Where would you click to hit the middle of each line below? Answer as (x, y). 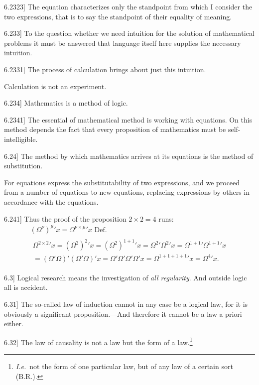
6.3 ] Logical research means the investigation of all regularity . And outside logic (126, 277)
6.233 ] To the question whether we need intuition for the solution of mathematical (129, 33)
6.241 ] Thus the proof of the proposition (65, 218)
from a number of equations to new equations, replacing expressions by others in (127, 192)
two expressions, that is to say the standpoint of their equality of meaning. (118, 16)
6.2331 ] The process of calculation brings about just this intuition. (105, 69)
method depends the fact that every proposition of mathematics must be (115, 129)
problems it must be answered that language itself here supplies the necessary (123, 43)
